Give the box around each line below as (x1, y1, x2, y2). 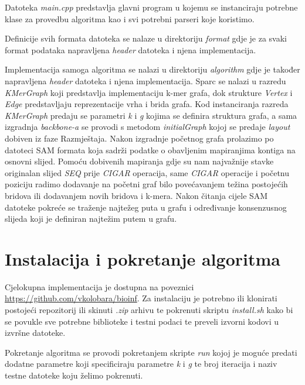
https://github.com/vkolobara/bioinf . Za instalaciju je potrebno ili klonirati (5, 292, 277, 304)
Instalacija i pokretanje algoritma (5, 246, 280, 270)
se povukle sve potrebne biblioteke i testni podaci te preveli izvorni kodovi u (5, 315, 279, 327)
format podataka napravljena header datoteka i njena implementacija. (5, 43, 256, 56)
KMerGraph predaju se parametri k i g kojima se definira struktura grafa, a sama (5, 109, 297, 121)
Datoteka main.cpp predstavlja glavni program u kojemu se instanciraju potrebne (5, 1, 298, 13)
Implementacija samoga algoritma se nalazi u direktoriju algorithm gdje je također (5, 63, 300, 75)
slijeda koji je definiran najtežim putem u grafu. (5, 212, 177, 225)
